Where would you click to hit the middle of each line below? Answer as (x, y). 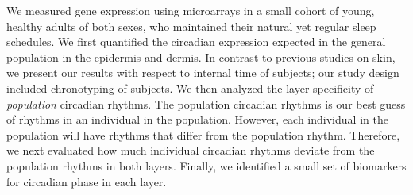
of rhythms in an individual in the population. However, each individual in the (197, 119)
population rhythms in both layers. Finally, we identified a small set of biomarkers (206, 165)
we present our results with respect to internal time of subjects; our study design (203, 73)
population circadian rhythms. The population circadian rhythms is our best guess (206, 103)
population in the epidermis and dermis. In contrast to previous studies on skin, (201, 57)
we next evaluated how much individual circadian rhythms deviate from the (191, 150)
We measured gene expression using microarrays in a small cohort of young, (191, 10)
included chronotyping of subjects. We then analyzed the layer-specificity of (190, 88)
